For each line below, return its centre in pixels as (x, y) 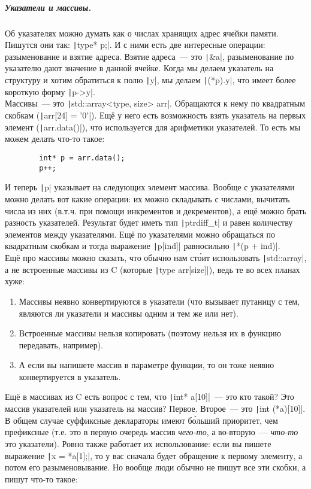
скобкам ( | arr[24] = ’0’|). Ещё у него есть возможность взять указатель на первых (155, 115)
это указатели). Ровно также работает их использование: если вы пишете (138, 443)
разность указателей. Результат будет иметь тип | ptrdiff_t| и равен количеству (149, 222)
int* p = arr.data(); (82, 158)
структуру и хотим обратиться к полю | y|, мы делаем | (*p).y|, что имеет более (150, 80)
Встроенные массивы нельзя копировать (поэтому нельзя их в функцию (150, 333)
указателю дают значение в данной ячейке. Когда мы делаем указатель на (139, 68)
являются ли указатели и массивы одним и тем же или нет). (129, 313)
